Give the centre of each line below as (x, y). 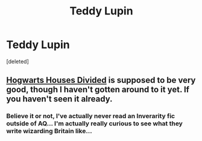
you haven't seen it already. (59, 99)
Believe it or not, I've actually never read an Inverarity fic (91, 116)
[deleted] (17, 61)
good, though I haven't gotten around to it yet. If (98, 90)
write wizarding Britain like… (49, 131)
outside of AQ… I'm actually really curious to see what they (94, 124)
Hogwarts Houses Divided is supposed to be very (101, 80)
